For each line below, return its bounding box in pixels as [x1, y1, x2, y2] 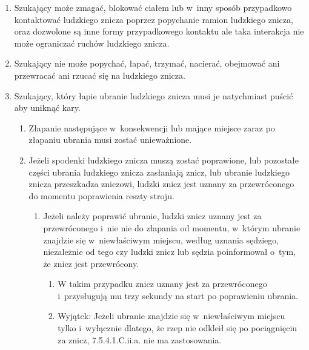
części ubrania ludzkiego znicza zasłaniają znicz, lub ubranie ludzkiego [28, 165, 290, 178]
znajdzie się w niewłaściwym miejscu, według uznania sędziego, [43, 233, 279, 246]
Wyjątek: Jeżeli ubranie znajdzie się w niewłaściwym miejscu [58, 309, 285, 322]
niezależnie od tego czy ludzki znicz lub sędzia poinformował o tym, [43, 245, 296, 258]
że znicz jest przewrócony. [43, 257, 139, 269]
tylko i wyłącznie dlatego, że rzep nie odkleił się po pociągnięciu [58, 322, 297, 334]
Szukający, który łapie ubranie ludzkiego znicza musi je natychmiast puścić [14, 89, 293, 102]
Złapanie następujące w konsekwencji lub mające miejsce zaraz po [28, 121, 275, 134]
